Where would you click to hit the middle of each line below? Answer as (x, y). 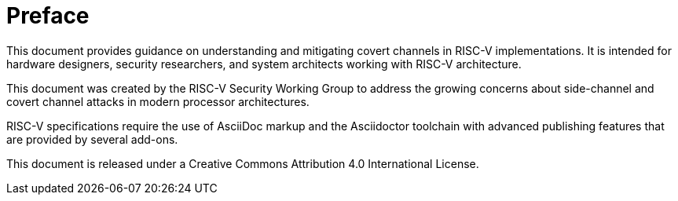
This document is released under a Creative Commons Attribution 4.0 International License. (243, 163)
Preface (48, 16)
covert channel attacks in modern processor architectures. (158, 101)
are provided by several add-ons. (92, 139)
